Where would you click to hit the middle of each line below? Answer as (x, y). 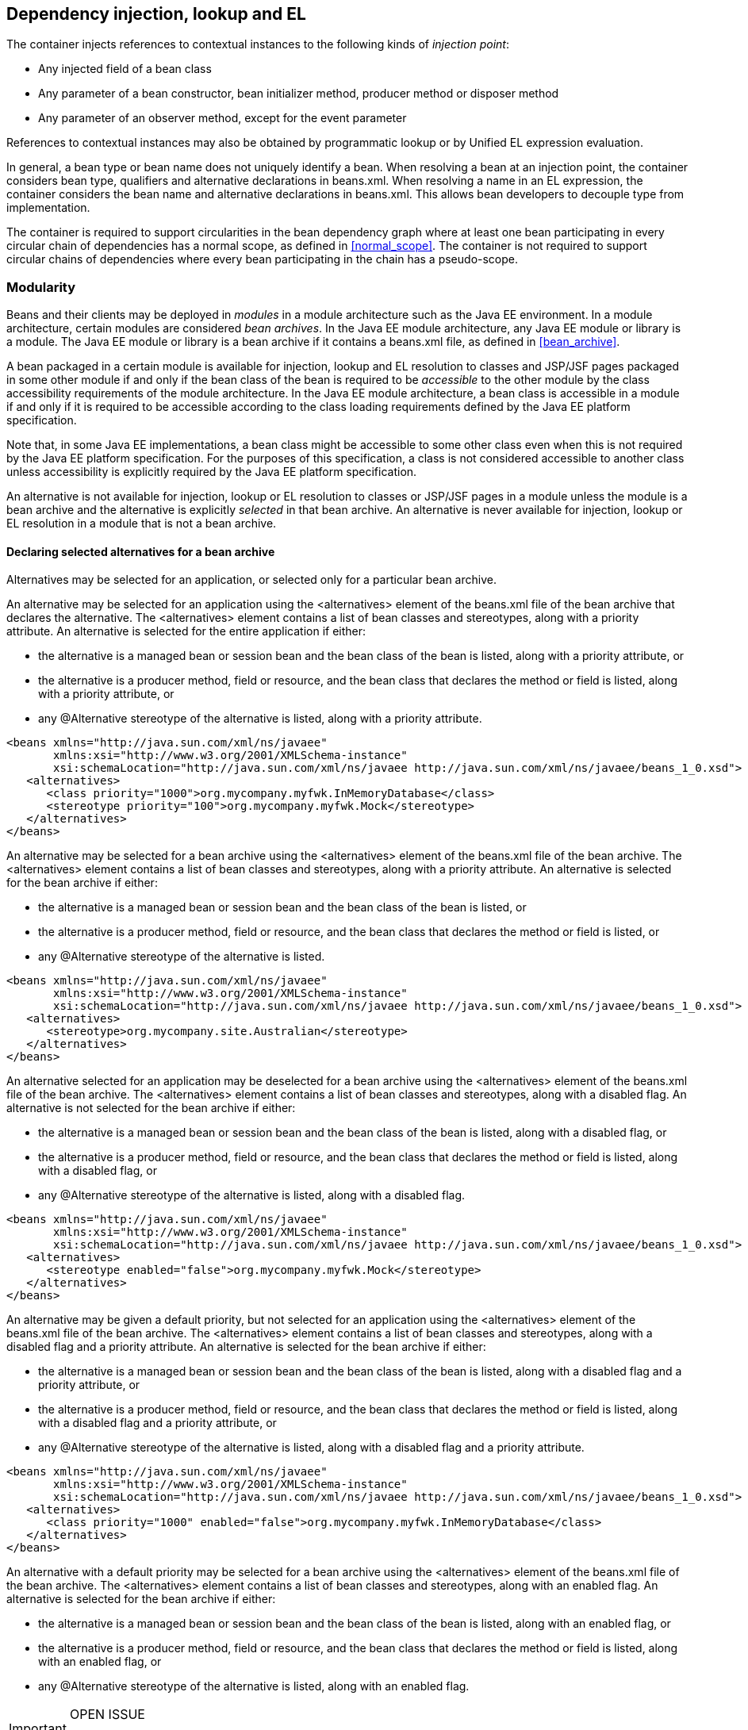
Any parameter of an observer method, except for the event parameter (222, 118)
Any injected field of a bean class (125, 69)
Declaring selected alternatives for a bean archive (141, 551)
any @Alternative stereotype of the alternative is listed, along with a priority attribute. (260, 719)
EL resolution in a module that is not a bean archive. (142, 524)
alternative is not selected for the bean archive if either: (151, 1108)
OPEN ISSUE (107, 1715)
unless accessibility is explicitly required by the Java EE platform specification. (212, 472)
